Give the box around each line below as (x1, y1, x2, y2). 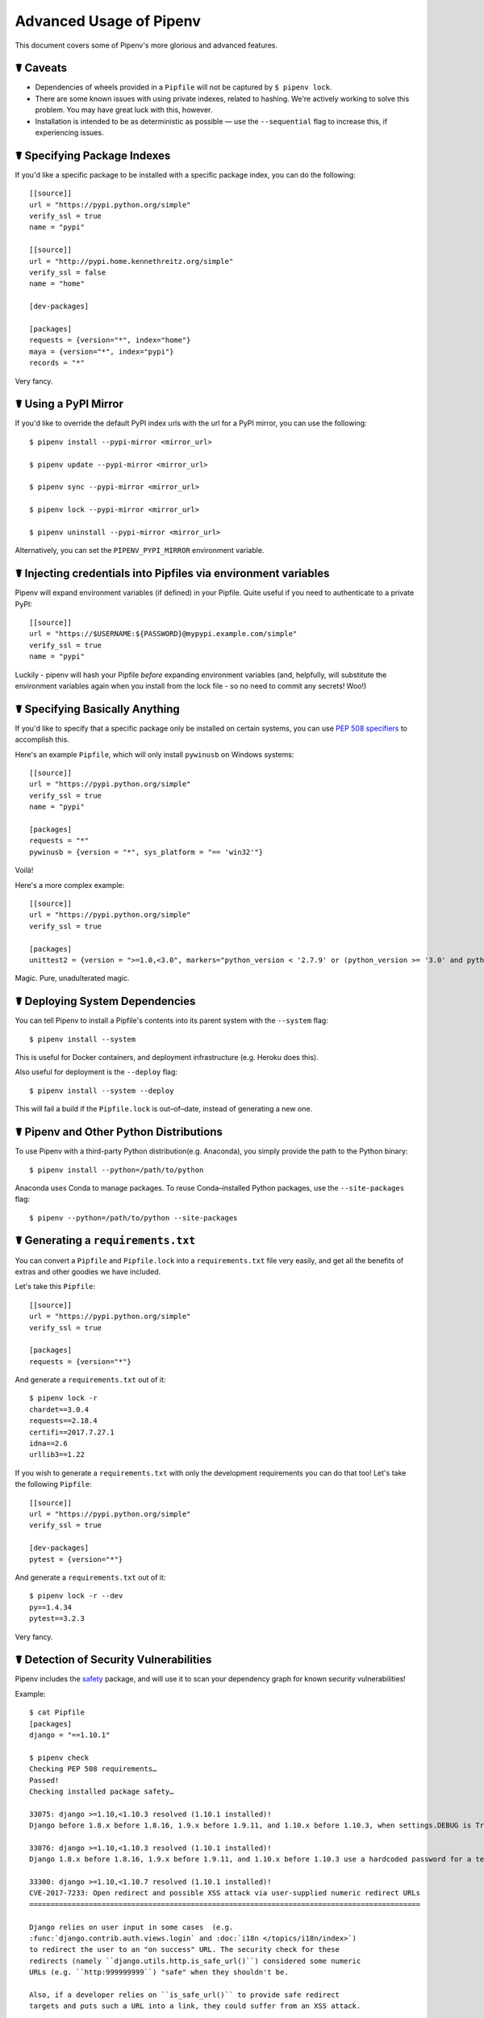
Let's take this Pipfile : (15, 1282, 96, 1292)
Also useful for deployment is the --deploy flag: (15, 1067, 177, 1077)
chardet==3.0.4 (29, 1405, 90, 1414)
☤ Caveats (15, 61, 68, 75)
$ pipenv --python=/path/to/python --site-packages (29, 1213, 238, 1222)
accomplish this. (15, 735, 70, 744)
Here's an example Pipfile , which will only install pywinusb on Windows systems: (15, 749, 294, 759)
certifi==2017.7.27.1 (29, 1427, 115, 1437)
